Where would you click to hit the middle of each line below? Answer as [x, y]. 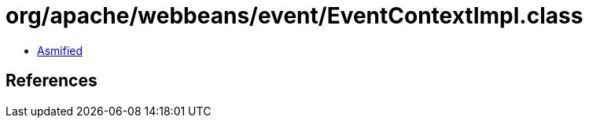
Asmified [60, 50]
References [52, 81]
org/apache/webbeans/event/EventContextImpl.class [294, 16]
